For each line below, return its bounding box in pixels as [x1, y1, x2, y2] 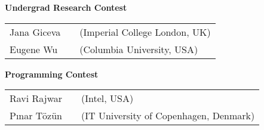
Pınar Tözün [10, 109, 62, 123]
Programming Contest [5, 67, 99, 80]
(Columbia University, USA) [79, 42, 198, 56]
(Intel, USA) [81, 91, 134, 106]
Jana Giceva [10, 24, 61, 39]
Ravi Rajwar [10, 91, 63, 106]
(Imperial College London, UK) [79, 24, 211, 39]
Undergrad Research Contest [5, 1, 127, 13]
